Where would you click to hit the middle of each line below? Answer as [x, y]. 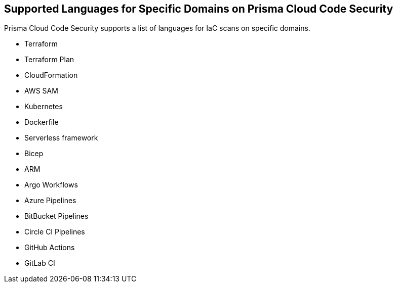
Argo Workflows [51, 185]
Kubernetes [44, 107]
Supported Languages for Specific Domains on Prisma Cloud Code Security [199, 9]
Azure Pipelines [50, 201]
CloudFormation [51, 75]
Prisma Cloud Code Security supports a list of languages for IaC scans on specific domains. [157, 28]
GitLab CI [40, 263]
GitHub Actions [50, 248]
